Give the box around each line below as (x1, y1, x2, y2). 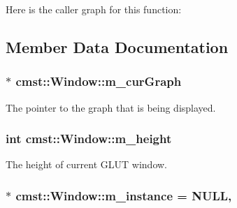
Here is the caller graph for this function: (6, 2, 182, 16)
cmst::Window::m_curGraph (15, 73, 182, 90)
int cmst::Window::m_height (6, 130, 172, 147)
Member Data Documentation (6, 36, 229, 57)
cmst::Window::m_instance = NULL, (15, 186, 232, 204)
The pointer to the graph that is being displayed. (6, 100, 216, 114)
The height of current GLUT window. (6, 157, 167, 172)
